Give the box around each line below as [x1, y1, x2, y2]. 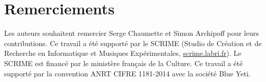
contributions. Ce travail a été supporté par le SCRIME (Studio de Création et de [4, 37, 262, 48]
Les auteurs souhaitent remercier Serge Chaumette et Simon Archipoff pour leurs [4, 28, 259, 38]
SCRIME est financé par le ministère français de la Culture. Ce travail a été [4, 57, 243, 68]
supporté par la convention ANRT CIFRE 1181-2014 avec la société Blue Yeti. [4, 68, 251, 78]
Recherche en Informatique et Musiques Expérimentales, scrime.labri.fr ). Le [4, 48, 241, 58]
